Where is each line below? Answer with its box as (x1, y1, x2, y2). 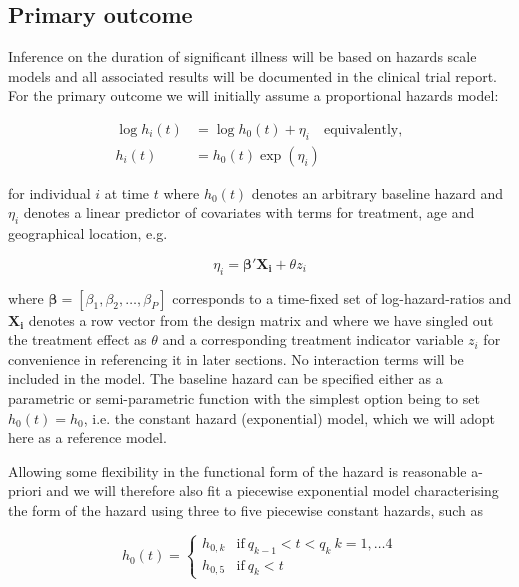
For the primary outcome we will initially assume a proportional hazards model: (8, 85, 499, 106)
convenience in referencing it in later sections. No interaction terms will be (8, 348, 464, 369)
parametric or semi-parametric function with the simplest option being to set (8, 388, 480, 408)
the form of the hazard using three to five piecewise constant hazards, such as (8, 499, 484, 520)
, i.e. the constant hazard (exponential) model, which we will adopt (83, 407, 495, 428)
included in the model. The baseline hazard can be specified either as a (8, 368, 443, 389)
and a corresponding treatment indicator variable (162, 329, 464, 350)
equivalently (323, 123, 399, 137)
